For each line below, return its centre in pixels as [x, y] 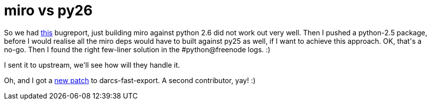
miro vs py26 [48, 10]
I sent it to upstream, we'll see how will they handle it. [92, 65]
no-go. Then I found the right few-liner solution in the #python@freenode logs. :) [137, 49]
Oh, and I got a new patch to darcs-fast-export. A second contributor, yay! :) [130, 80]
